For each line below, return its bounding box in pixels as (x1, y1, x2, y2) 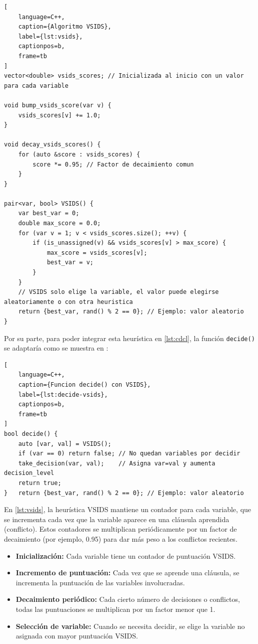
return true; (18, 479, 61, 487)
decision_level (4, 469, 54, 477)
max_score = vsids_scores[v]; (46, 249, 147, 256)
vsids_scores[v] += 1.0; (18, 111, 101, 119)
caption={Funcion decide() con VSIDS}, (18, 381, 151, 389)
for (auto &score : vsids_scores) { (18, 150, 140, 158)
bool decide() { (4, 430, 58, 437)
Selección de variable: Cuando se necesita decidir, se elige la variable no (15, 620, 245, 631)
